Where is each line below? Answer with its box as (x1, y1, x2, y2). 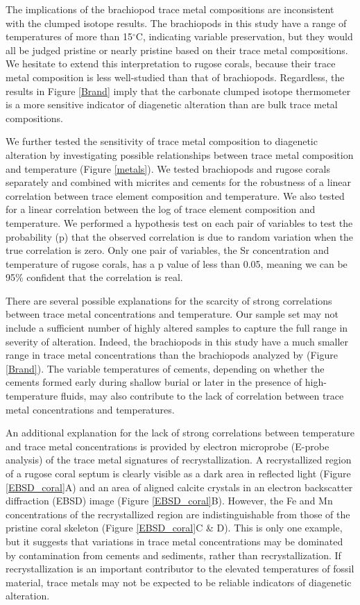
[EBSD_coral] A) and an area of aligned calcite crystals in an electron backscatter (6, 479, 353, 494)
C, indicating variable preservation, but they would (135, 29, 353, 44)
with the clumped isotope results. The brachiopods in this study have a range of (6, 15, 347, 30)
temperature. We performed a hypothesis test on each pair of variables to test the (6, 215, 353, 230)
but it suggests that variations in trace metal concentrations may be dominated (6, 534, 343, 548)
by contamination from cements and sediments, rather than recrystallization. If (6, 547, 341, 562)
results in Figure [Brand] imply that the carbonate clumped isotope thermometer (6, 83, 351, 98)
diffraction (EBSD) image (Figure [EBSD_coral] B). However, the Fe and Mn (6, 493, 333, 508)
